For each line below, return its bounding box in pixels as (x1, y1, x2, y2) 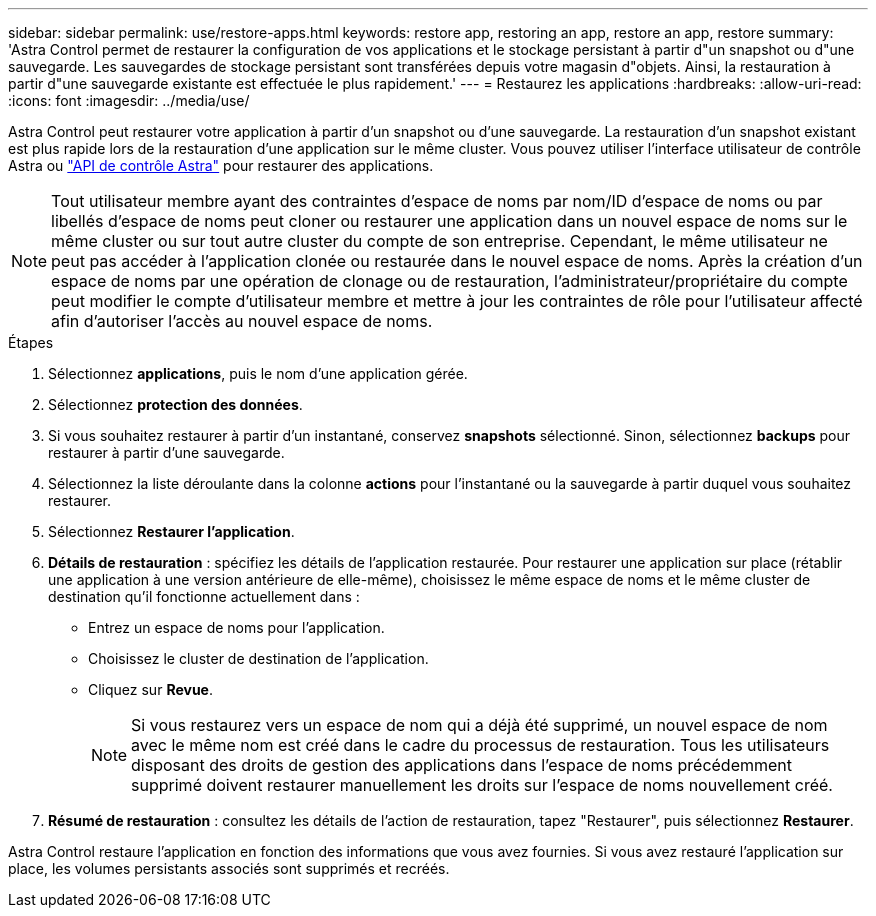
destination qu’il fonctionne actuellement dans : (48, 588, 360, 605)
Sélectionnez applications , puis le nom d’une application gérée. (48, 365, 468, 382)
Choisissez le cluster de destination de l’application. (88, 650, 429, 667)
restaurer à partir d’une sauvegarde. (48, 444, 285, 461)
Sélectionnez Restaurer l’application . (48, 523, 295, 540)
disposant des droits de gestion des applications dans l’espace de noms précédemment (131, 755, 793, 775)
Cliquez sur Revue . (88, 681, 213, 698)
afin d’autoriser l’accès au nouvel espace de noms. (51, 311, 433, 331)
